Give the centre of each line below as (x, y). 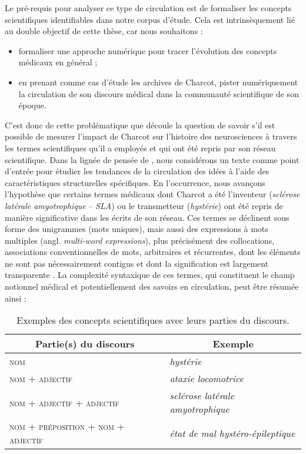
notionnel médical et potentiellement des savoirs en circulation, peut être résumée (152, 286)
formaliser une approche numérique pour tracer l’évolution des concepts (148, 50)
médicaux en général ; (58, 62)
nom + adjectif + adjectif (64, 402)
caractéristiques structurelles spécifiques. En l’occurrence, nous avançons (135, 182)
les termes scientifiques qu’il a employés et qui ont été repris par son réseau (140, 148)
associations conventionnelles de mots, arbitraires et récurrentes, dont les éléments (153, 252)
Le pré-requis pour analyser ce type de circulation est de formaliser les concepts (148, 8)
